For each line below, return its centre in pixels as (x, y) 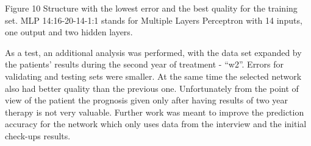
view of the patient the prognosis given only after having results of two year (147, 100)
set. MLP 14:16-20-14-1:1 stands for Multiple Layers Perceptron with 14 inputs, (154, 20)
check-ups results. (38, 135)
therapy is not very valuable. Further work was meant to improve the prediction (155, 112)
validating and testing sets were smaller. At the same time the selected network (153, 76)
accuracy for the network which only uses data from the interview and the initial (156, 124)
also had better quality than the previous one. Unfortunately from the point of (152, 88)
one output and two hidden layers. (69, 32)
